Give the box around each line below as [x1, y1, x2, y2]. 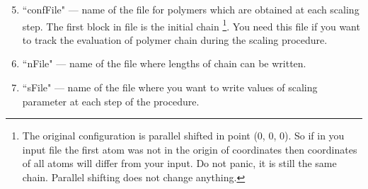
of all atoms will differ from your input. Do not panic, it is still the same [22, 156, 337, 171]
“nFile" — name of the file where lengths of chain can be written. [22, 56, 306, 71]
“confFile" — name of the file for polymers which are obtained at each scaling [22, 2, 360, 16]
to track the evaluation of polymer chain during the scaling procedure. [22, 32, 328, 47]
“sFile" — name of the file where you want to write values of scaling [22, 80, 318, 95]
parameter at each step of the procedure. [22, 93, 200, 108]
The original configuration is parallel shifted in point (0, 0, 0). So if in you [22, 128, 345, 143]
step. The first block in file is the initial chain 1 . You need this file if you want [22, 16, 360, 33]
